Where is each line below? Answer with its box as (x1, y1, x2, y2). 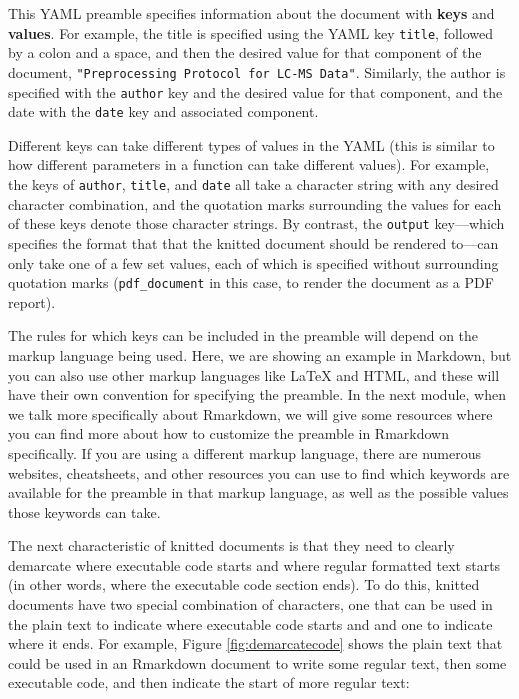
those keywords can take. (8, 501, 161, 522)
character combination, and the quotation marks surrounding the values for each (8, 193, 502, 214)
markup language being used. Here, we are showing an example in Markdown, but (8, 344, 512, 365)
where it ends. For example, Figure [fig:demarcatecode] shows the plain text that (8, 633, 503, 654)
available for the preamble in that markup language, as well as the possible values (8, 482, 509, 503)
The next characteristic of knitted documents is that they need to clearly (8, 535, 455, 556)
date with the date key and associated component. (8, 101, 319, 122)
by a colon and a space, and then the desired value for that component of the (8, 42, 482, 63)
